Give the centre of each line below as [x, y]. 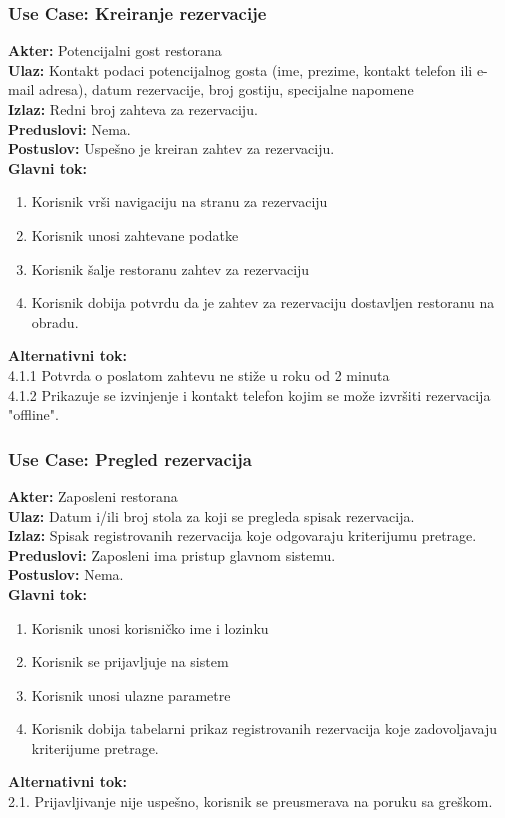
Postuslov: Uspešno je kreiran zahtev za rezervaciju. [171, 148]
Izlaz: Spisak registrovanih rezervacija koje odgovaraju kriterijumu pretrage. [242, 535]
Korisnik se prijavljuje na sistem [130, 661]
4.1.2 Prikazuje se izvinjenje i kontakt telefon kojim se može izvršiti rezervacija [249, 394]
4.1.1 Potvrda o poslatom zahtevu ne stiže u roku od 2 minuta [199, 374]
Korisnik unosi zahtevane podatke [135, 234]
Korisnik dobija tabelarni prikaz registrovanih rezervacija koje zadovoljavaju [264, 728]
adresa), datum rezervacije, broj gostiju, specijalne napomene [226, 89]
